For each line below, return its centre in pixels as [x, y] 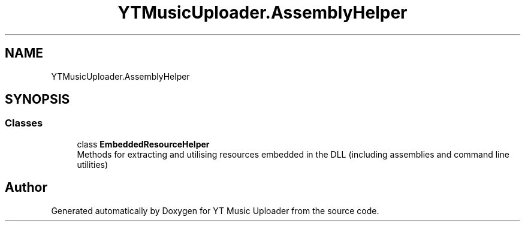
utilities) [93, 164]
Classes [24, 123]
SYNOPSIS [37, 100]
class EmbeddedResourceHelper [143, 144]
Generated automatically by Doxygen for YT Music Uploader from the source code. [215, 210]
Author [26, 188]
